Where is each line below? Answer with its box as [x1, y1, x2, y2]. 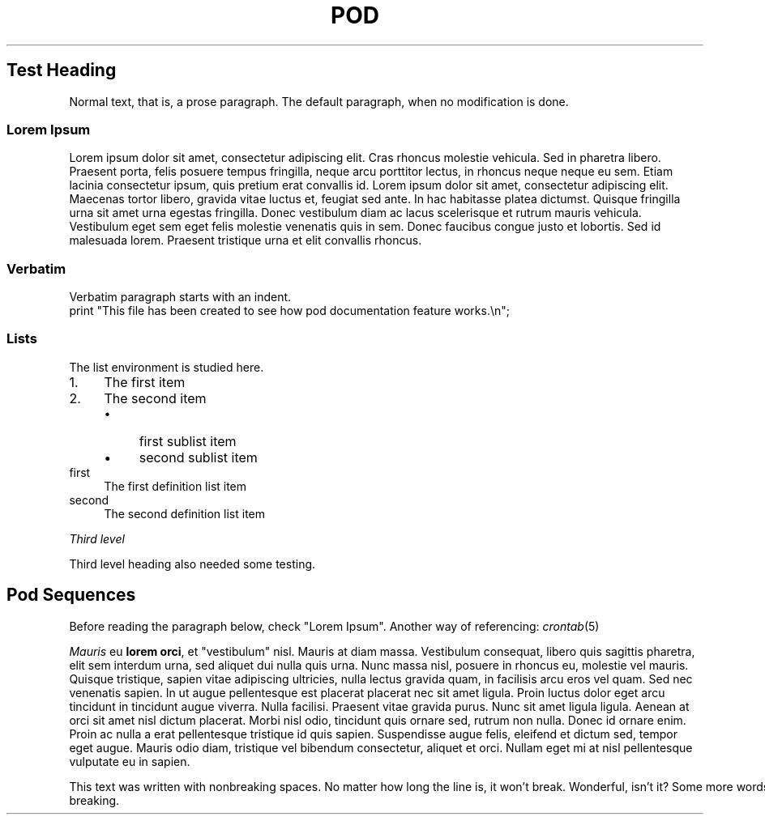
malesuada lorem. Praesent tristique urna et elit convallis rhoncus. [69, 233, 422, 248]
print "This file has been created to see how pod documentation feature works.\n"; [69, 304, 510, 318]
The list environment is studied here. [69, 359, 264, 374]
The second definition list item [104, 506, 266, 521]
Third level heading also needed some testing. [69, 556, 316, 571]
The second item [104, 389, 207, 406]
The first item [104, 373, 186, 390]
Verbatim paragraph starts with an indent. [69, 290, 292, 304]
